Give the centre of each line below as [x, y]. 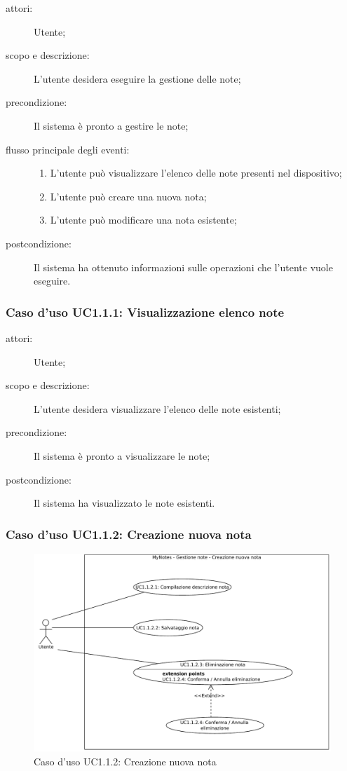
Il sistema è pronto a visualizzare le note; [122, 455]
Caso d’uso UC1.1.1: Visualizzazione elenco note [145, 312]
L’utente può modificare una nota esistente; [143, 220]
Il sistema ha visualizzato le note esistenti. [124, 503]
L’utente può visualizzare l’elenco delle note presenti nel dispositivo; [196, 173]
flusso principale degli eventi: [68, 149]
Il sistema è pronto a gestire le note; [111, 125]
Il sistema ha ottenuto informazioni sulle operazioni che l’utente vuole [183, 267]
